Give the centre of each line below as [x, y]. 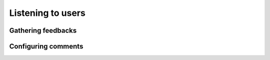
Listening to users [47, 13]
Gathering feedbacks [43, 30]
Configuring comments [46, 46]
